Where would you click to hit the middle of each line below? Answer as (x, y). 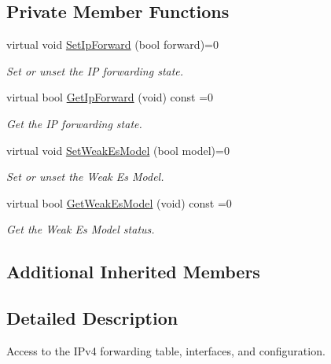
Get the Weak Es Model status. (81, 229)
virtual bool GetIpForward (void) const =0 (110, 97)
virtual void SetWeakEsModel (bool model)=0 (118, 150)
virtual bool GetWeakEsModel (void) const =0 (119, 202)
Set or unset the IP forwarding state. (95, 70)
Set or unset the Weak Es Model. (85, 176)
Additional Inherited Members (133, 272)
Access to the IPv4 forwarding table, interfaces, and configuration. (166, 350)
